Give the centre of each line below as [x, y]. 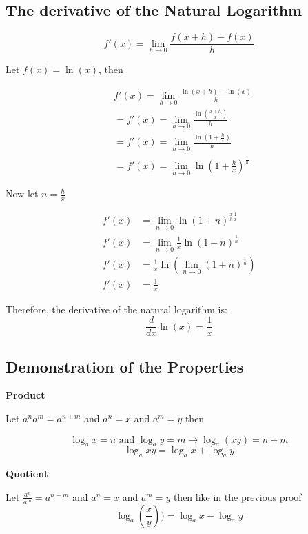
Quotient [27, 474]
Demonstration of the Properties [125, 366]
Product [25, 395]
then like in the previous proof [237, 496]
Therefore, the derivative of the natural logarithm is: [116, 309]
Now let [22, 194]
